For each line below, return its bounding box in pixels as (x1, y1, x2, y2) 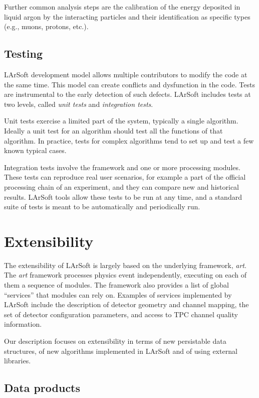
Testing (4, 46, 43, 61)
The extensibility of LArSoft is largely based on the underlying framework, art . (4, 259, 246, 270)
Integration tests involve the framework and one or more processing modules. (4, 162, 240, 172)
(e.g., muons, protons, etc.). (4, 21, 89, 32)
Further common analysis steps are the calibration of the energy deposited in (4, 2, 240, 12)
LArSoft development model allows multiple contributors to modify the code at (4, 69, 247, 79)
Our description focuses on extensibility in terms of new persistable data (4, 335, 226, 346)
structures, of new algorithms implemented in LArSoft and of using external (4, 345, 237, 356)
